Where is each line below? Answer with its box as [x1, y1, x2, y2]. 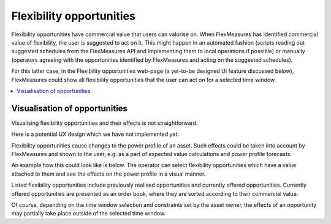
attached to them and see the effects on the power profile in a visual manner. [11, 170, 206, 177]
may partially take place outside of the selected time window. [11, 210, 166, 217]
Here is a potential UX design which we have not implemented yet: [11, 130, 179, 138]
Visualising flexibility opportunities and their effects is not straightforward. [11, 119, 198, 127]
